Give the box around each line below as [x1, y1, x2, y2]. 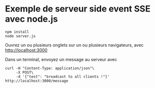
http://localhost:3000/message [5, 78, 69, 83]
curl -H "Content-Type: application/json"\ [5, 66, 95, 71]
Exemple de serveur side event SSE [5, 3, 151, 14]
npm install [5, 29, 29, 34]
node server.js [5, 34, 36, 38]
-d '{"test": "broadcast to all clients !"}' [16, 74, 110, 79]
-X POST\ [16, 70, 34, 75]
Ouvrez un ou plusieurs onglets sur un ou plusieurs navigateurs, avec [5, 42, 144, 48]
